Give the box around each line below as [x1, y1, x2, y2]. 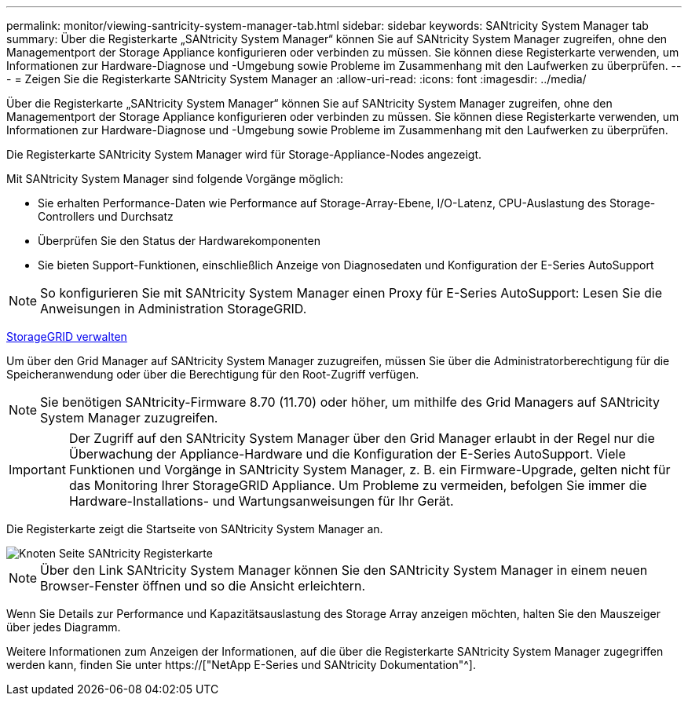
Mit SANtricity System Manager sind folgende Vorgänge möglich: [6, 172, 343, 185]
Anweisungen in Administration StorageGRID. [40, 301, 307, 316]
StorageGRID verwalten [6, 330, 127, 343]
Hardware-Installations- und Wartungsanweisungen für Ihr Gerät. [68, 493, 454, 509]
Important [9, 462, 66, 477]
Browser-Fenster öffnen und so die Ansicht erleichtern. [40, 578, 366, 594]
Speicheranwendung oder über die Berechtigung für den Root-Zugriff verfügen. [6, 367, 419, 381]
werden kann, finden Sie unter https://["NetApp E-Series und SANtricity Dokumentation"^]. [6, 658, 476, 671]
